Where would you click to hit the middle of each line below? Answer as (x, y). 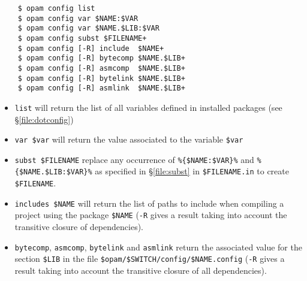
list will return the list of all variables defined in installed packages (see (148, 107)
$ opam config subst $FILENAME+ (82, 38)
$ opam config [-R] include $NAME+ (91, 48)
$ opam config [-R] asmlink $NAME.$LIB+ (101, 88)
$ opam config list (56, 8)
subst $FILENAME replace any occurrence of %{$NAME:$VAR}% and (134, 159)
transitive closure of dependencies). (79, 227)
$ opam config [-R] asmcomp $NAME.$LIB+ (101, 68)
